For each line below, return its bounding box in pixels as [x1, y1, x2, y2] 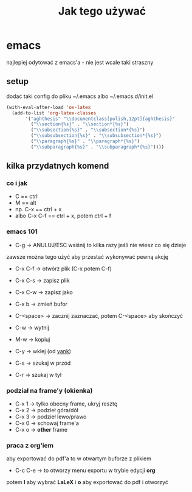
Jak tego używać [58, 4, 146, 18]
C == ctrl [15, 193, 38, 200]
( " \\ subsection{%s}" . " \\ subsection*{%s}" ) [30, 127, 146, 133]
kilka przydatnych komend [6, 161, 109, 171]
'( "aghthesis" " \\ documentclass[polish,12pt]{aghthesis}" [25, 116, 175, 122]
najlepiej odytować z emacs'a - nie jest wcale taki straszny [6, 58, 154, 66]
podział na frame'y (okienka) [6, 386, 93, 395]
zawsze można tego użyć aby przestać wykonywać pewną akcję [6, 253, 168, 260]
